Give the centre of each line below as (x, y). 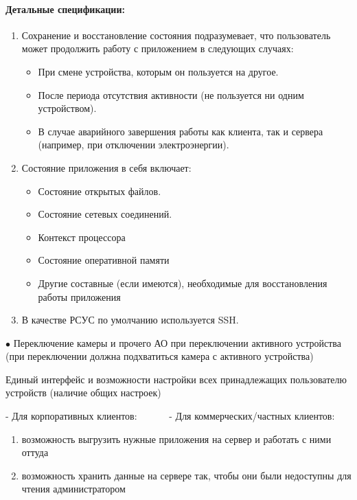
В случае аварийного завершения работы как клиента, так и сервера (181, 131)
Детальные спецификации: (65, 9)
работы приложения (79, 296)
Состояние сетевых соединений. (105, 214)
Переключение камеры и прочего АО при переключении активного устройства (177, 342)
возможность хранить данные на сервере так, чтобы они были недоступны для (186, 475)
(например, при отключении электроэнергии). (134, 145)
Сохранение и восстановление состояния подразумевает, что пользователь (176, 35)
